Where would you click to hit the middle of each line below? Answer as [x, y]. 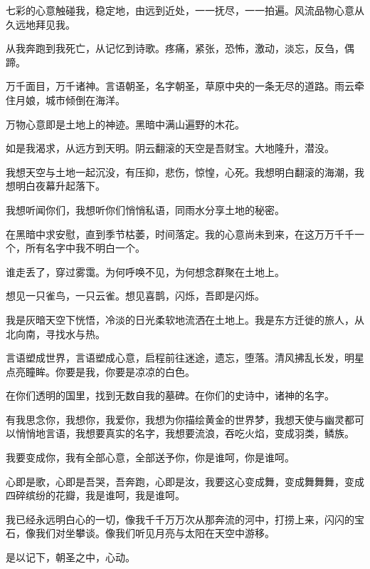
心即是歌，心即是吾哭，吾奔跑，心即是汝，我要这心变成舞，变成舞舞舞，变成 [185, 481]
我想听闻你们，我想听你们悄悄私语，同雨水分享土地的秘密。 [145, 209]
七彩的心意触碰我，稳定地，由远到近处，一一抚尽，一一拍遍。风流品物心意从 [185, 10]
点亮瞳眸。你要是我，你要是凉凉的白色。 [100, 371]
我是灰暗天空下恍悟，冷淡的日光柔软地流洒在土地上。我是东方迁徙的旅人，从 [185, 319]
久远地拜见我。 [41, 24]
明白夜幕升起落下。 [60, 186]
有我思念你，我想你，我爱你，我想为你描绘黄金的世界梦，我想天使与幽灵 [175, 419]
